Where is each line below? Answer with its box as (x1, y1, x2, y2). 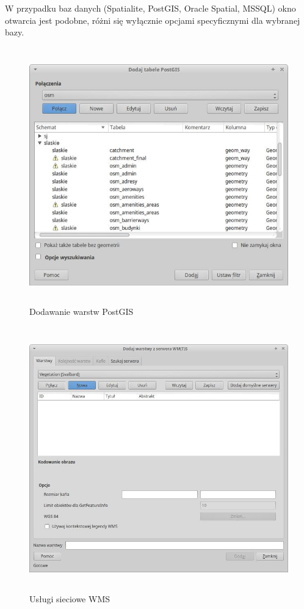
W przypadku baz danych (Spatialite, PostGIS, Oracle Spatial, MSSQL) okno (5, 2, 296, 14)
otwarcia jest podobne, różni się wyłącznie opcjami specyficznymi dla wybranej (5, 13, 300, 26)
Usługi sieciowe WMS (29, 592, 110, 605)
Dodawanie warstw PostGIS (29, 305, 134, 318)
